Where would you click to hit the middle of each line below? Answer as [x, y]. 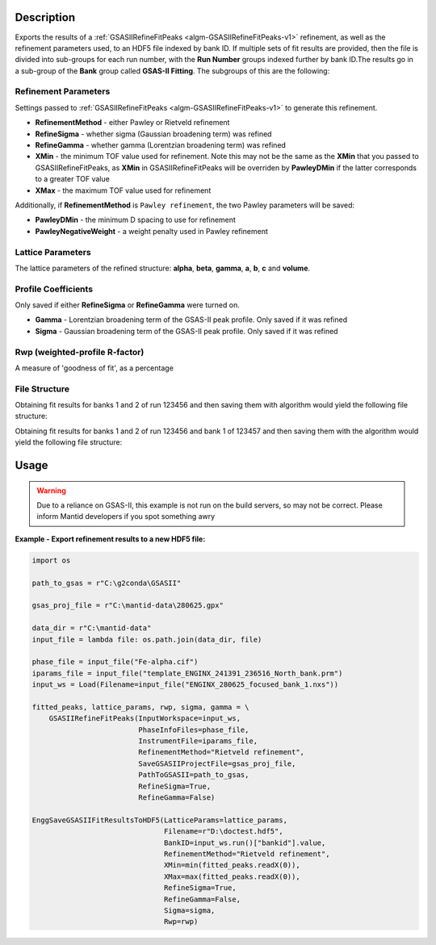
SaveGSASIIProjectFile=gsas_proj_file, [217, 763]
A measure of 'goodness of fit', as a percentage [94, 368]
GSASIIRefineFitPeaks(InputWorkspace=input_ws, [145, 719]
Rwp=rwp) [181, 922]
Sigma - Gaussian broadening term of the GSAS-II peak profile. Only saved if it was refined [187, 331]
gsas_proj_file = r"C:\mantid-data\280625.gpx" [128, 606]
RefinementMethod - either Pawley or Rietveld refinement [132, 123]
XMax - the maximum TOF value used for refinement [123, 190]
